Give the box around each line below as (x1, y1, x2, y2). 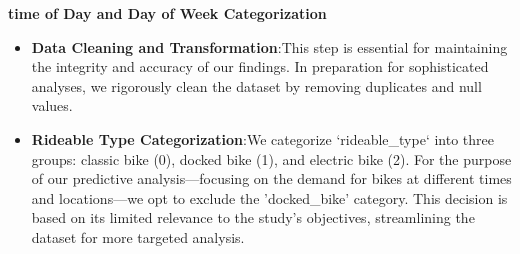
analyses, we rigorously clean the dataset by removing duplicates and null (31, 75, 482, 96)
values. (31, 95, 73, 116)
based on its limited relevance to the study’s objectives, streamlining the (31, 207, 475, 228)
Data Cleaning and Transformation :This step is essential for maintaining (31, 36, 508, 57)
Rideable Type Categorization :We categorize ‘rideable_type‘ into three (31, 128, 494, 149)
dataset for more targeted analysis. (31, 226, 245, 247)
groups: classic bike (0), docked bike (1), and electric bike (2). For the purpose (31, 148, 512, 169)
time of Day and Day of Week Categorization (8, 3, 327, 23)
